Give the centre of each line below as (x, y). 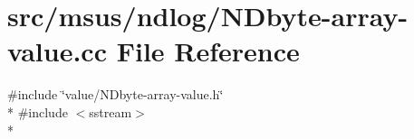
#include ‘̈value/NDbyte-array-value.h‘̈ (116, 94)
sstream (111, 111)
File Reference (208, 51)
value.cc (57, 51)
